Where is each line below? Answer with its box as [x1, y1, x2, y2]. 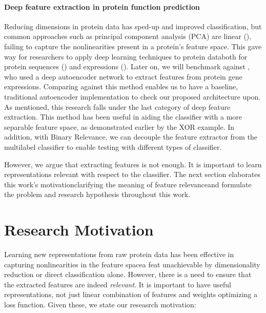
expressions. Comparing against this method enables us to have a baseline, [4, 81, 238, 92]
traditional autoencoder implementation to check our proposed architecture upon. [4, 91, 261, 102]
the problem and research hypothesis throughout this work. [4, 189, 190, 200]
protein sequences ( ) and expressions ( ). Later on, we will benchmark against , [4, 61, 250, 72]
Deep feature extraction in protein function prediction [4, 1, 200, 12]
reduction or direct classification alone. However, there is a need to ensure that [4, 269, 252, 280]
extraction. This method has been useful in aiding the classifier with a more [4, 111, 242, 122]
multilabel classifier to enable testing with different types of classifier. [4, 141, 222, 152]
